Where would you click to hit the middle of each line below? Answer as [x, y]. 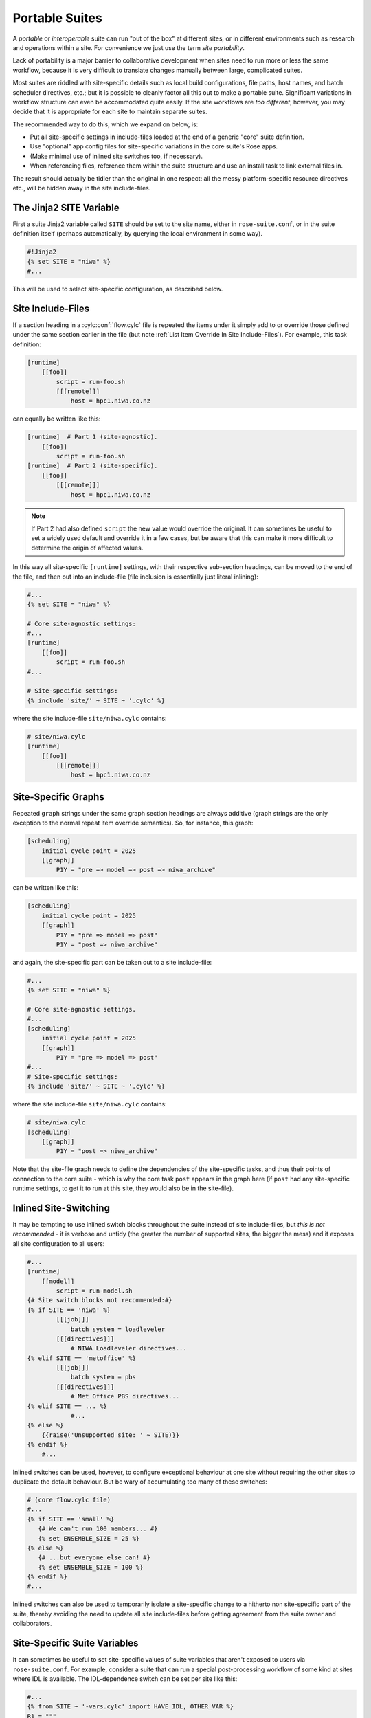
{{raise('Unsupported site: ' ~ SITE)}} [111, 1435]
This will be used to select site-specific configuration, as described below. [118, 289]
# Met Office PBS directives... [125, 1396]
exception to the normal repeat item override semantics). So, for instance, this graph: [133, 823]
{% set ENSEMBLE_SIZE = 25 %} [89, 1538]
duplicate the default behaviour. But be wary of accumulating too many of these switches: [140, 1482]
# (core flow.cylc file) [69, 1499]
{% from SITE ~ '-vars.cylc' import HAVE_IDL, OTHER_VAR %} [131, 1707]
